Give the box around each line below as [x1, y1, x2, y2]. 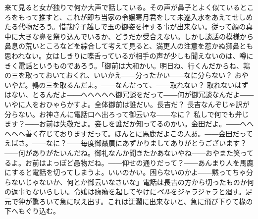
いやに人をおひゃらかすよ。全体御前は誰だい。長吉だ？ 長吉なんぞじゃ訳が [4, 99, 250, 109]
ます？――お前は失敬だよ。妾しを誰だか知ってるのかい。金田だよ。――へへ [4, 118, 254, 129]
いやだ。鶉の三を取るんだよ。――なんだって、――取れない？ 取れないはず [4, 79, 249, 90]
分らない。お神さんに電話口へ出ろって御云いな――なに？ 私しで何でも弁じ [4, 109, 249, 119]
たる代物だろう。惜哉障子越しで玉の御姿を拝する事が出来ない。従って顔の [4, 21, 246, 32]
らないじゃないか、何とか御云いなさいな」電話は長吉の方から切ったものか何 [4, 176, 254, 187]
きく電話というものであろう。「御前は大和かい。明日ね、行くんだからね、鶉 [4, 60, 251, 70]
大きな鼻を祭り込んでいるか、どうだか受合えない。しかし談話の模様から [18, 31, 254, 41]
